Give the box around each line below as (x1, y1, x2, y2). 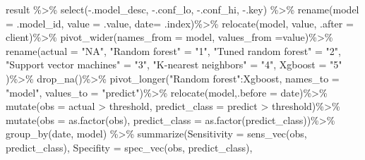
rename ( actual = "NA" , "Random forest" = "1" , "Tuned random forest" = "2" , (6, 43, 341, 58)
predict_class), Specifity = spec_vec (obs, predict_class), (6, 140, 253, 154)
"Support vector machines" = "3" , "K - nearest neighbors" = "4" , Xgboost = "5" (6, 57, 342, 72)
